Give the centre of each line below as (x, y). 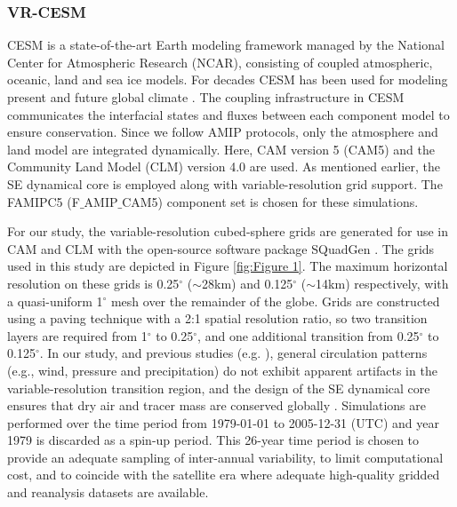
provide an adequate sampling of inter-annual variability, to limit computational (225, 457)
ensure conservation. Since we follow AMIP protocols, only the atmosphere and (223, 132)
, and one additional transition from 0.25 (309, 335)
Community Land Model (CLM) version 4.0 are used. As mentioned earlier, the (224, 166)
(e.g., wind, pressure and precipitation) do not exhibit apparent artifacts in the (222, 370)
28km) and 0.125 (248, 283)
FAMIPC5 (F (44, 201)
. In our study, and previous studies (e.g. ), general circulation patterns (233, 353)
